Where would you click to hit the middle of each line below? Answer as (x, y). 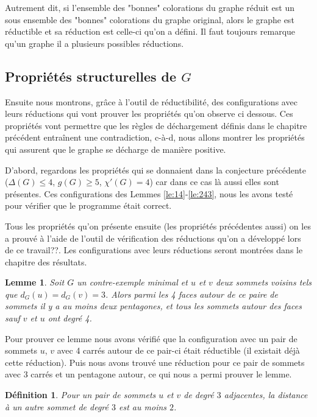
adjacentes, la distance (266, 395)
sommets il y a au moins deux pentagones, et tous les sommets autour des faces (153, 306)
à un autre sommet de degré (57, 406)
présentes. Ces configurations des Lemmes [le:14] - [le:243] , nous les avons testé (149, 193)
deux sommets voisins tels (264, 282)
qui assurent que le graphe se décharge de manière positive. (116, 149)
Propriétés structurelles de (91, 76)
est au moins (143, 406)
